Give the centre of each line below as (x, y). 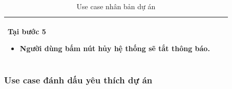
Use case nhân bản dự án (116, 6)
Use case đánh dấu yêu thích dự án (78, 80)
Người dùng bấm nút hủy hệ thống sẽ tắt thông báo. (115, 48)
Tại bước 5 (27, 31)
